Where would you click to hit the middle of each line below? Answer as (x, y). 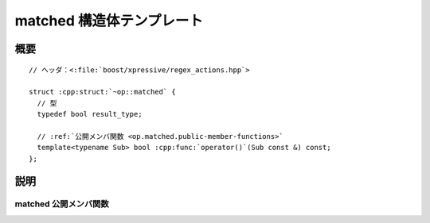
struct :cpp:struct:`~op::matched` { (103, 92)
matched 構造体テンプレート (109, 21)
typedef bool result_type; (90, 114)
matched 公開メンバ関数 (62, 204)
